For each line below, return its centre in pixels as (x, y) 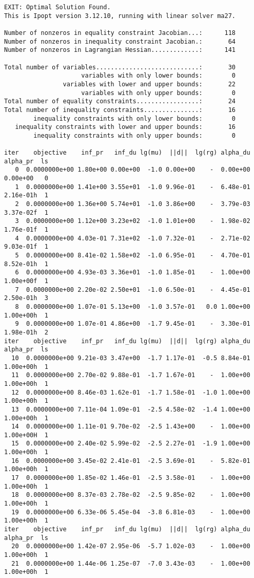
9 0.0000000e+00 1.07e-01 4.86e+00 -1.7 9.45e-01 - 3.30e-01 (133, 324)
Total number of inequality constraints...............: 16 (120, 110)
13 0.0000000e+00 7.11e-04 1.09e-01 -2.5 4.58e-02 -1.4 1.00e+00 (131, 409)
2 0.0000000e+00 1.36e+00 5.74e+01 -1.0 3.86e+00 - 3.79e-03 (133, 204)
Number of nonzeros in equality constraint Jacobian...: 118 (120, 33)
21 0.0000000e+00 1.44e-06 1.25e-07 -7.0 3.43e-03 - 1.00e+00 (131, 563)
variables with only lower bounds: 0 (159, 76)
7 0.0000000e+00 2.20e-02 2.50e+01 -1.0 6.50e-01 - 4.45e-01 (133, 290)
